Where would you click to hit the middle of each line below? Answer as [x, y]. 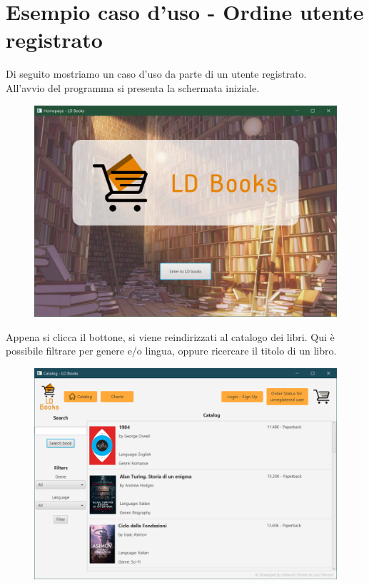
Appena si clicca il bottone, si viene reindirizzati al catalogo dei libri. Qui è [170, 336]
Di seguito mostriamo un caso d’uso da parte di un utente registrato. [156, 74]
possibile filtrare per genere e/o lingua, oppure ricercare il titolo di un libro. [171, 351]
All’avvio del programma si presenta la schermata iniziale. [133, 87]
